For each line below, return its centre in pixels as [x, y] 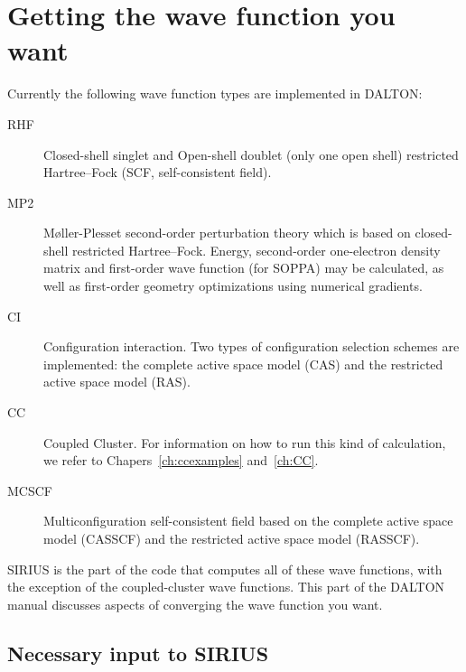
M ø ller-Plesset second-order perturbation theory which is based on [227, 233]
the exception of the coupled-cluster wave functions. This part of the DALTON [226, 587]
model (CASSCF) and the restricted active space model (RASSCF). [232, 538]
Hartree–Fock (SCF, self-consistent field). [158, 172]
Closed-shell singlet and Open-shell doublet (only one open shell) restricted [251, 154]
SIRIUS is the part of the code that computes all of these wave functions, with [225, 569]
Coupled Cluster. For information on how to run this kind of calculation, [245, 442]
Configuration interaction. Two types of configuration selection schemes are [252, 346]
